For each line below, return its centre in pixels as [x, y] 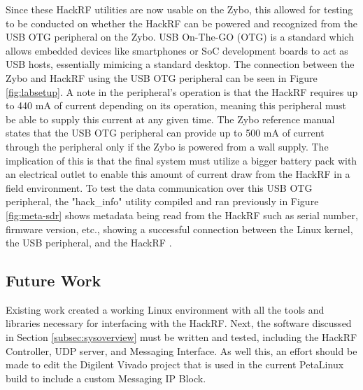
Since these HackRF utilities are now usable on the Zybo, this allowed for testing [179, 9]
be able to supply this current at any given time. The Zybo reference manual [170, 119]
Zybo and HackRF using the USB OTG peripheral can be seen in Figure [162, 77]
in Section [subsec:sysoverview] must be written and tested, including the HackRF [181, 337]
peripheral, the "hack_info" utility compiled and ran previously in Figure [162, 201]
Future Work [54, 280]
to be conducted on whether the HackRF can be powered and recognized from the [181, 23]
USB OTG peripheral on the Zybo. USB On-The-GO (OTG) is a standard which [180, 37]
